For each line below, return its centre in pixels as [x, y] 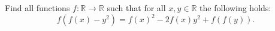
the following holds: [235, 8]
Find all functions [37, 8]
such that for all [136, 8]
